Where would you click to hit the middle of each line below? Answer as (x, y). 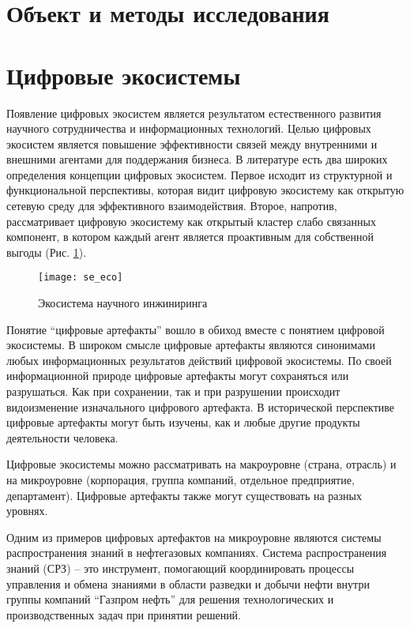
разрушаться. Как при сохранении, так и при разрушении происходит (173, 391)
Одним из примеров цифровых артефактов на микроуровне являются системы (194, 537)
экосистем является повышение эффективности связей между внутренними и (192, 143)
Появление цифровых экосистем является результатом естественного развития (194, 113)
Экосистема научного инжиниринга (123, 303)
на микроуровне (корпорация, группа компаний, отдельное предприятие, (181, 480)
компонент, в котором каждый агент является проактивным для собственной (190, 237)
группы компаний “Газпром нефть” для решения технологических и (170, 599)
